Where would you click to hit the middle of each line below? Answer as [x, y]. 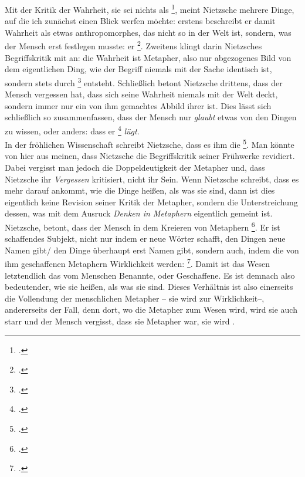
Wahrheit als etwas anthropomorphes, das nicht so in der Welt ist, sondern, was [148, 32]
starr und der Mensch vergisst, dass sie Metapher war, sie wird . [120, 321]
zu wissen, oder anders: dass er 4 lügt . [72, 130]
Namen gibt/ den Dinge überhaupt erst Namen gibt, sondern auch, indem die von [152, 250]
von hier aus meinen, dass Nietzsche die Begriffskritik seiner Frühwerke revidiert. [150, 156]
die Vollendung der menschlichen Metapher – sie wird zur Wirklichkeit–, [135, 298]
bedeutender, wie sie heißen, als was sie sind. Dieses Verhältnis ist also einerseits [149, 287]
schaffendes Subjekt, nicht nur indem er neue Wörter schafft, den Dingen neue [145, 239]
